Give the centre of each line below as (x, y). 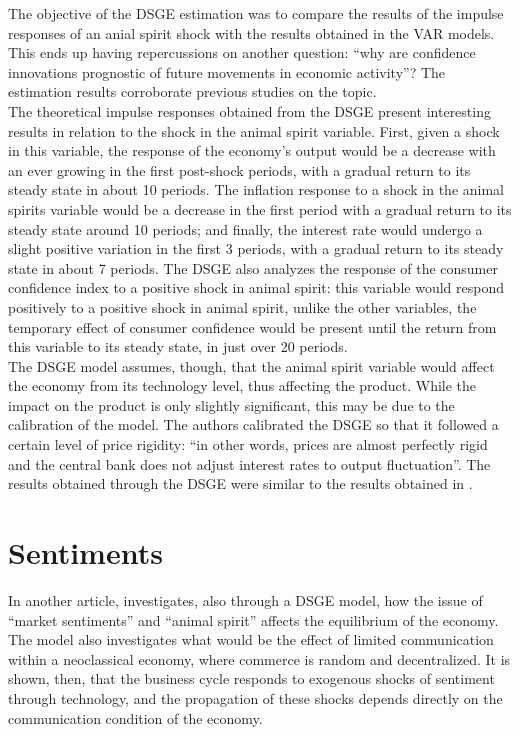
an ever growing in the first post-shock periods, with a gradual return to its (239, 169)
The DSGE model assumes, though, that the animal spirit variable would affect (251, 365)
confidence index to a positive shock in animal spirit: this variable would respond (256, 287)
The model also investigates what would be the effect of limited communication (251, 639)
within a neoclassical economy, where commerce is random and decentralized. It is (259, 658)
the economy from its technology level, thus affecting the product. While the (242, 385)
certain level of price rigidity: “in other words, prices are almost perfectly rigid (248, 444)
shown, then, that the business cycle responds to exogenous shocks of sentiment (251, 678)
